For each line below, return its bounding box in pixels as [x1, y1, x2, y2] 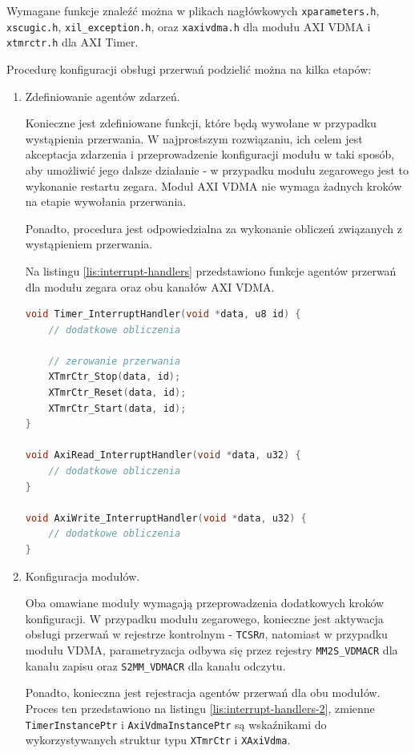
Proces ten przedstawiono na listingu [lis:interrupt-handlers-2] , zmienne [25, 699, 375, 716]
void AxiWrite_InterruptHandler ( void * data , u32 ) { [25, 512, 307, 524]
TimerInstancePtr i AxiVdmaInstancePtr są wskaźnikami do [25, 715, 327, 732]
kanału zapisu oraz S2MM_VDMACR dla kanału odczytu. [25, 657, 286, 674]
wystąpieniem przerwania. [25, 236, 153, 252]
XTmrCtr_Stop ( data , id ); [48, 371, 181, 383]
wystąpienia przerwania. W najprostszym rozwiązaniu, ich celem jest [25, 130, 363, 147]
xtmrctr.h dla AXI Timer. [6, 34, 139, 50]
